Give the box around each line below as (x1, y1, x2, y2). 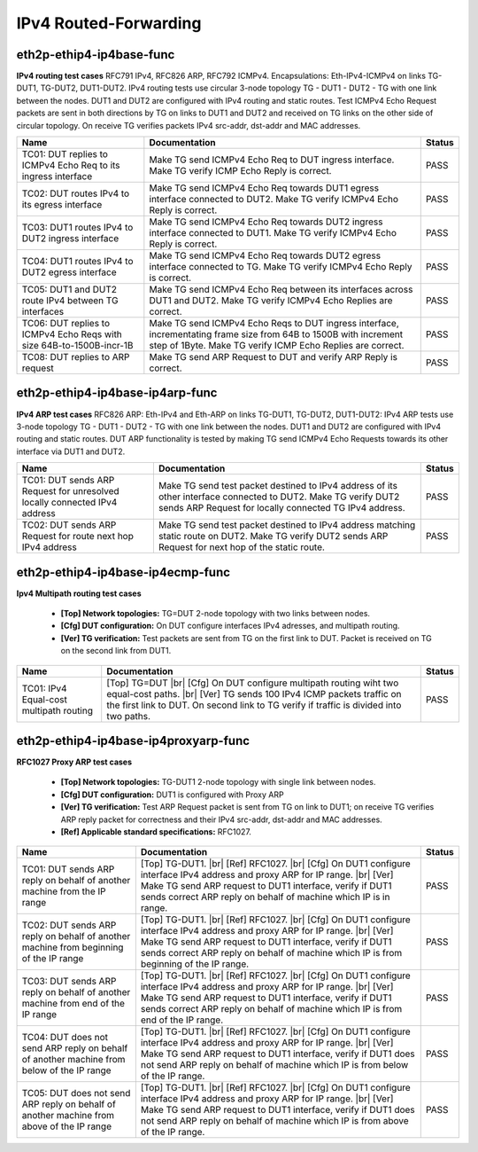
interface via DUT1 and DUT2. (16, 446, 126, 457)
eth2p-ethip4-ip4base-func (16, 47, 175, 62)
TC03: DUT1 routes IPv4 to (21, 222, 134, 234)
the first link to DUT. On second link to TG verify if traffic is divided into (106, 699, 402, 711)
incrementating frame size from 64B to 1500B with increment (149, 328, 403, 341)
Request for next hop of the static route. (158, 541, 325, 553)
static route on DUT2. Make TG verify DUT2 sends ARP (158, 530, 389, 543)
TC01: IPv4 (21, 682, 67, 694)
